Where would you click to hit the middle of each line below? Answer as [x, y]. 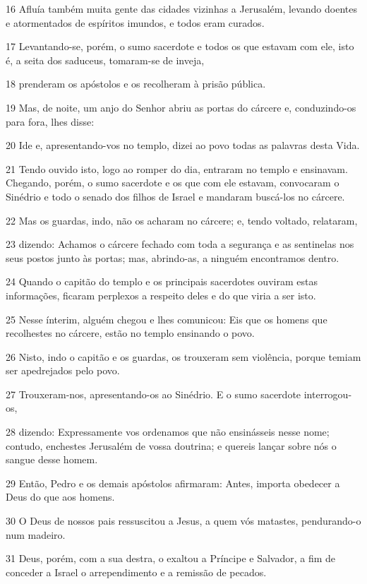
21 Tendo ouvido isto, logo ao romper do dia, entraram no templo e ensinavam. [177, 168]
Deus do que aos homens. [60, 497]
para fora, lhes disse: [50, 121]
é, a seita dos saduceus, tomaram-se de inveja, [105, 60]
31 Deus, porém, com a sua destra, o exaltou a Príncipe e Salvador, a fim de [171, 558]
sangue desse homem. [52, 459]
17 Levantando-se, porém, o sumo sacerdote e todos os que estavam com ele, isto [180, 46]
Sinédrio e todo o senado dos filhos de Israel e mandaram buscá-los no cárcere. [175, 196]
